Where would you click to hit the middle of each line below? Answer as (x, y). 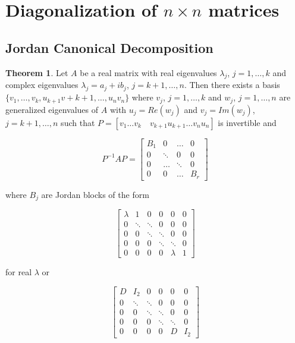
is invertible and (247, 122)
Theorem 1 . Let (37, 72)
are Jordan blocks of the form (95, 194)
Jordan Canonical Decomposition (109, 47)
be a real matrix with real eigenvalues (148, 72)
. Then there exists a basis (232, 85)
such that (78, 122)
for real (19, 272)
